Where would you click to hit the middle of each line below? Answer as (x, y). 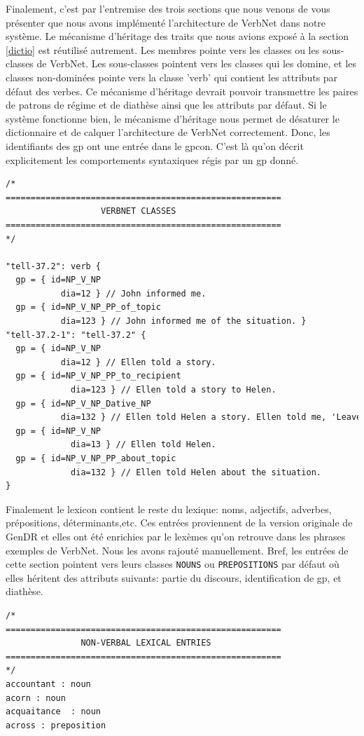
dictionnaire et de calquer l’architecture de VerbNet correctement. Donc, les (168, 132)
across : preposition (56, 725)
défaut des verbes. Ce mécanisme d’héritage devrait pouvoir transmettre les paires (182, 91)
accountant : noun (48, 684)
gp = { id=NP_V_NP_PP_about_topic (96, 458)
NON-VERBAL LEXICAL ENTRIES (146, 643)
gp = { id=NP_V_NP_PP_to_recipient (98, 376)
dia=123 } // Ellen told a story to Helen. (174, 390)
